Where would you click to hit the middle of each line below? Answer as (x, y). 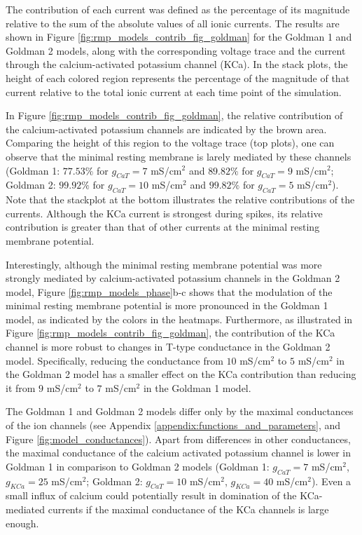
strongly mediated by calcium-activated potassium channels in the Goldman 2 (173, 278)
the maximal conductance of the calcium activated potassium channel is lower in (178, 453)
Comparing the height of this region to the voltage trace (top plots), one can (170, 143)
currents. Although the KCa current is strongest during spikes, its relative (164, 213)
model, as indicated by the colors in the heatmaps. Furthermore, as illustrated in (179, 319)
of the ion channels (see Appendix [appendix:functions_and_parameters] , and (173, 425)
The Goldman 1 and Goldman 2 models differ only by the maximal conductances (180, 411)
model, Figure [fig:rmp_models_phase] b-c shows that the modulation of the (169, 291)
